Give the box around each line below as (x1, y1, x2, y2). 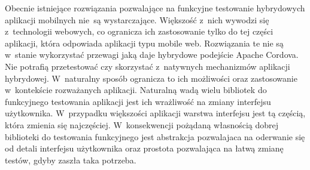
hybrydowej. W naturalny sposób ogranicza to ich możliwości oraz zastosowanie (5, 72, 297, 84)
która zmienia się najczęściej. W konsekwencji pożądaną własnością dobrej (5, 118, 279, 131)
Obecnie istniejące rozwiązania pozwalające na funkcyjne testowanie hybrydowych (5, 2, 305, 14)
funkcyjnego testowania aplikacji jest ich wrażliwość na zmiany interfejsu (5, 95, 271, 107)
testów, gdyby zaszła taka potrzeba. (5, 153, 136, 166)
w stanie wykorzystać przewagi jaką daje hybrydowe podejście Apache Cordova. (5, 48, 299, 61)
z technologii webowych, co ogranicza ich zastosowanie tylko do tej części (5, 25, 273, 38)
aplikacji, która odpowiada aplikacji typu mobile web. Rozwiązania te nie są (5, 36, 284, 49)
